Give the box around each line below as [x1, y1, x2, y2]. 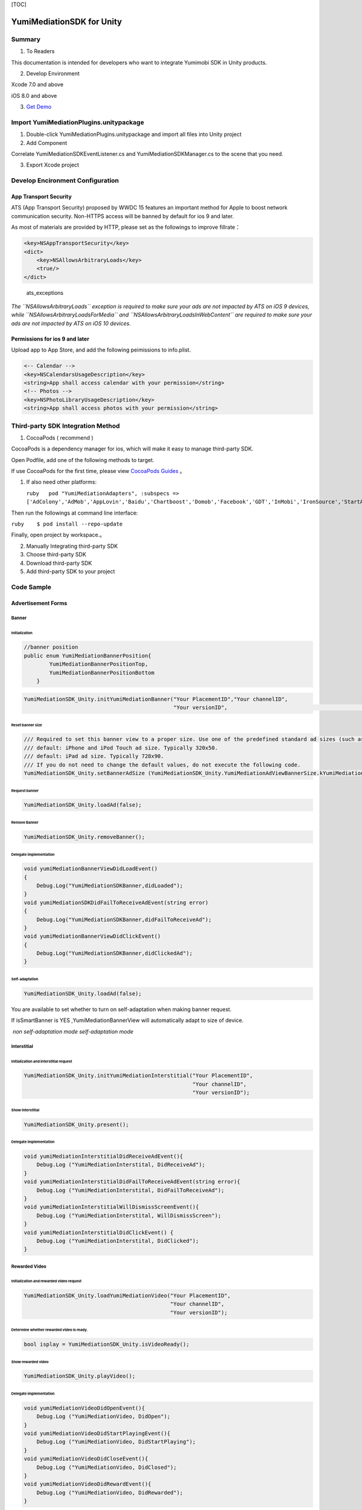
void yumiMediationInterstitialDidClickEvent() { [24, 1229, 174, 1236]
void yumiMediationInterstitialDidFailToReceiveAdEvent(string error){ [24, 1178, 241, 1185]
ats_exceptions [26, 289, 64, 296]
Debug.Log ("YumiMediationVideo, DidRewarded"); [36, 1489, 183, 1496]
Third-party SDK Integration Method [11, 422, 120, 430]
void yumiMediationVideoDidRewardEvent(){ [24, 1480, 151, 1488]
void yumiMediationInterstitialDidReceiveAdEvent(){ [24, 1153, 183, 1160]
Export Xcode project [26, 161, 80, 169]
